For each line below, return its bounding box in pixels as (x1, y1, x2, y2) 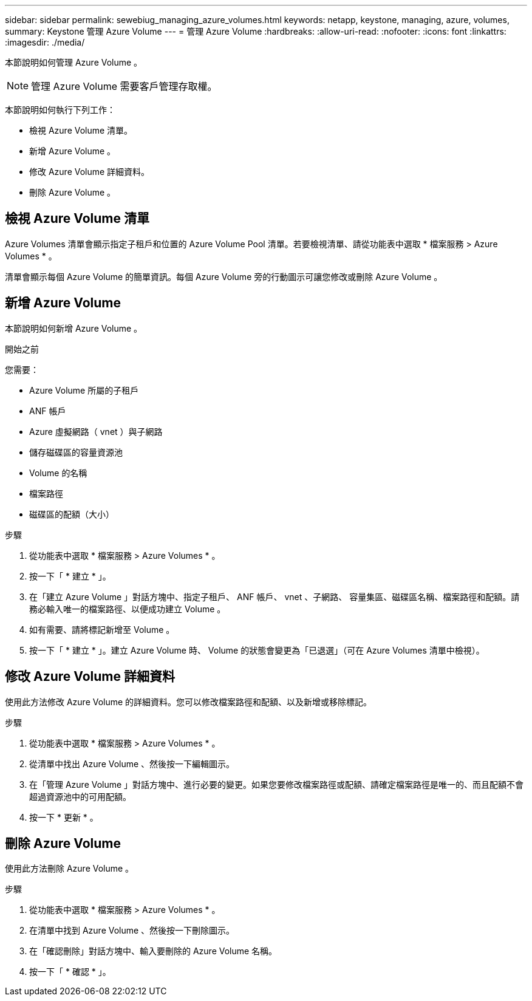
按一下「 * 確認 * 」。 (29, 966, 111, 977)
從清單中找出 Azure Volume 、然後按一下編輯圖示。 (29, 758, 235, 769)
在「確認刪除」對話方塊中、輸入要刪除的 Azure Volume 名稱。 (29, 946, 278, 957)
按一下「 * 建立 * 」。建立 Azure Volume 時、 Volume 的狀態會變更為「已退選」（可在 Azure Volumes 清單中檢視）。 (29, 644, 485, 655)
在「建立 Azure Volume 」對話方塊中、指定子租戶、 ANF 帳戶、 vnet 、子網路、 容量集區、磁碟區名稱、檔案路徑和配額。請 (29, 591, 520, 602)
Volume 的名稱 (29, 467, 87, 478)
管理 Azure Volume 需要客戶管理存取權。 (31, 80, 217, 92)
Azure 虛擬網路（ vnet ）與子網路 (29, 426, 163, 437)
